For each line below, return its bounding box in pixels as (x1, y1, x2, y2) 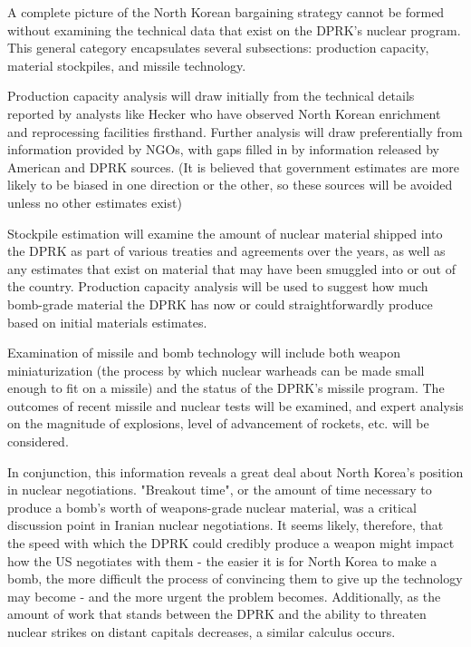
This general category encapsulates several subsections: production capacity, (7, 38, 429, 57)
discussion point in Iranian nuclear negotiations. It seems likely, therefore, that (7, 515, 444, 534)
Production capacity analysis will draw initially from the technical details (7, 86, 415, 105)
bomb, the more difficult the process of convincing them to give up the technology (7, 569, 463, 588)
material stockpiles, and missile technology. (7, 55, 246, 74)
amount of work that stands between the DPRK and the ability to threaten (7, 604, 427, 623)
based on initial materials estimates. (7, 312, 207, 331)
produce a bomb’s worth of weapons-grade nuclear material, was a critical (7, 497, 417, 516)
